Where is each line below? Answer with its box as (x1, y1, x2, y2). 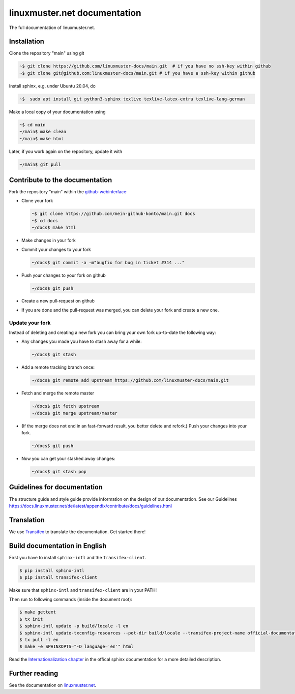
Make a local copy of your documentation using (9, 109, 106, 115)
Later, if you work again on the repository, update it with (9, 148, 122, 154)
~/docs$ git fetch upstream (31, 403, 99, 409)
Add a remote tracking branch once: (21, 364, 95, 370)
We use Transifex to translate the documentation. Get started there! (9, 529, 146, 535)
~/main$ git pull (19, 161, 61, 167)
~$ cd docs (31, 218, 58, 223)
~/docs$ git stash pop (31, 469, 87, 475)
